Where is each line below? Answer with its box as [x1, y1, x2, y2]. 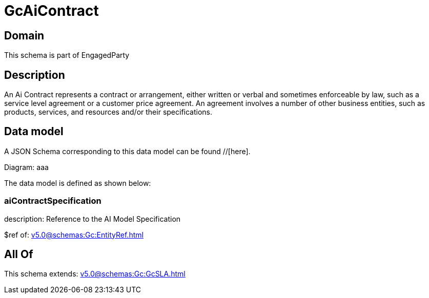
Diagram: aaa [4, 162, 49, 172]
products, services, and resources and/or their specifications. [4, 108, 213, 117]
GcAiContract [4, 2, 99, 19]
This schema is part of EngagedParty [4, 51, 130, 60]
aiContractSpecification [4, 196, 101, 206]
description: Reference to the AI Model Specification [4, 214, 181, 223]
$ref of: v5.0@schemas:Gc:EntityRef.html [4, 230, 144, 239]
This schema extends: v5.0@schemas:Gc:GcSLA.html [4, 269, 186, 279]
